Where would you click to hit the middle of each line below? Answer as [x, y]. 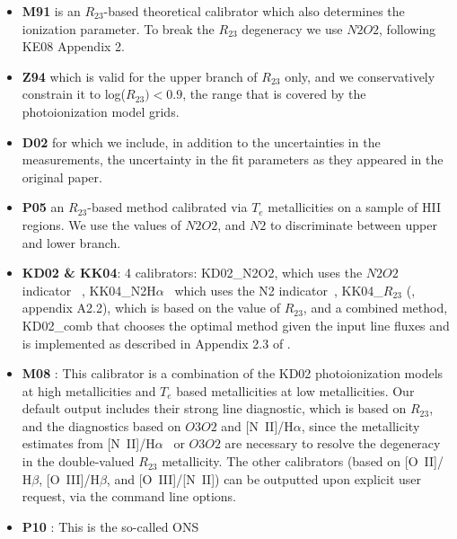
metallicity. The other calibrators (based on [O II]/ [303, 461]
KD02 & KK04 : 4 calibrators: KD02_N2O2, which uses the [192, 273]
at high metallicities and [89, 390]
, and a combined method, [375, 308]
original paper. [62, 177]
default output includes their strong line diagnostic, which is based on [214, 408]
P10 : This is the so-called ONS [110, 526]
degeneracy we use [292, 28]
